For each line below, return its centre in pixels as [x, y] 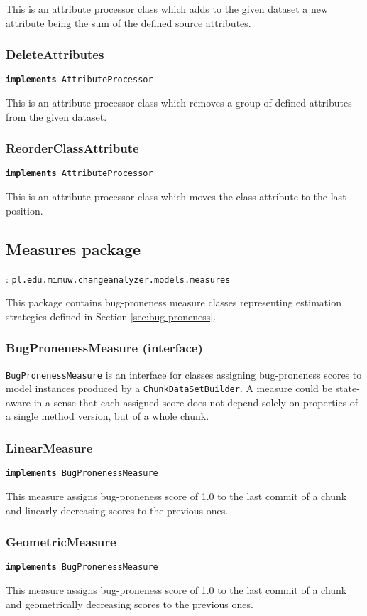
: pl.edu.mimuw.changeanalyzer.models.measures [118, 278]
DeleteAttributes [55, 54]
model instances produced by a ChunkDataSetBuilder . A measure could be [169, 388]
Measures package [73, 248]
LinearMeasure [49, 448]
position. [24, 210]
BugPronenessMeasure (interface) [104, 348]
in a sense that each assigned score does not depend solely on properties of [196, 402]
